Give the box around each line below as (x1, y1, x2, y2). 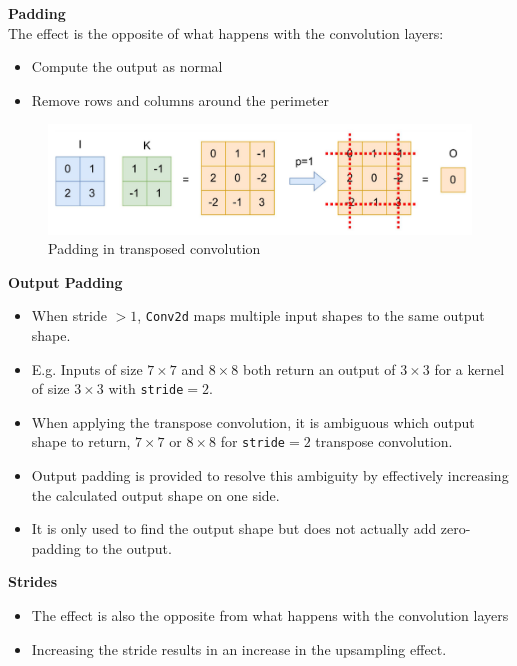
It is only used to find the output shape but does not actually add (31, 518, 437, 539)
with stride (108, 378, 184, 399)
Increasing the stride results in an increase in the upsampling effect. (31, 638, 447, 659)
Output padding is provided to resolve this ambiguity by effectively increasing (31, 465, 509, 486)
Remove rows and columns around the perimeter (31, 89, 330, 110)
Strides (8, 571, 57, 592)
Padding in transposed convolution (48, 238, 261, 259)
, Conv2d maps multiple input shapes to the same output (137, 305, 485, 326)
